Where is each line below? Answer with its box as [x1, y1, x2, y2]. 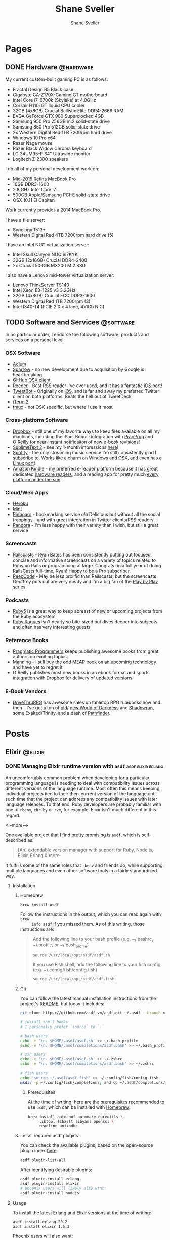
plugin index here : [20, 1148, 58, 1154]
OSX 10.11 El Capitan [12, 197, 55, 203]
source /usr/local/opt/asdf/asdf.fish [32, 977, 115, 982]
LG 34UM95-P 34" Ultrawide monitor [12, 150, 91, 157]
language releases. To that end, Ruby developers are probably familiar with [5, 801, 162, 807]
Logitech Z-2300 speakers [12, 156, 68, 162]
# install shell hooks [20, 1020, 68, 1025]
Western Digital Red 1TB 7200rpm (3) [12, 298, 91, 304]
